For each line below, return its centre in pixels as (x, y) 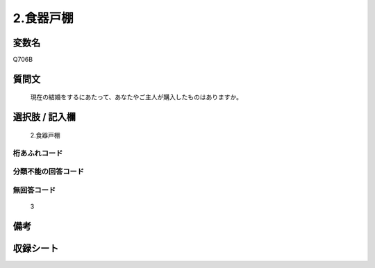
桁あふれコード (38, 153)
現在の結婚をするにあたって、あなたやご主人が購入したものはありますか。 (136, 97)
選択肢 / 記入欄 (44, 117)
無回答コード (34, 190)
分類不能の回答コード (49, 171)
